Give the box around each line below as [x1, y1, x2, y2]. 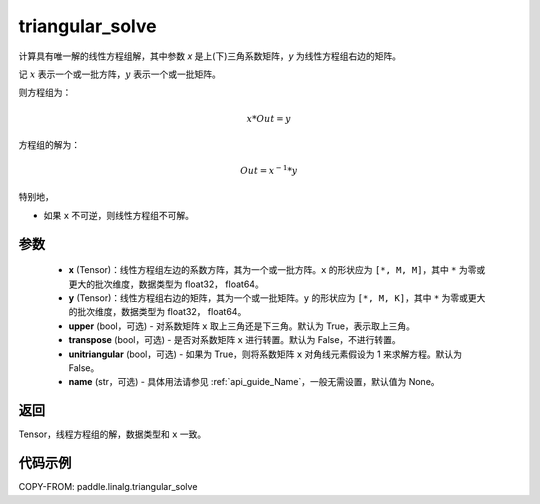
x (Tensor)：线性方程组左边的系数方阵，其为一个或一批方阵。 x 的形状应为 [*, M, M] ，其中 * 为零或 [68, 264, 486, 276]
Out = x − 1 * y [240, 163, 298, 177]
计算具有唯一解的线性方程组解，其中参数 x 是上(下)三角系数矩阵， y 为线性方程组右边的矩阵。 [18, 50, 402, 62]
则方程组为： [18, 86, 72, 99]
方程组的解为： [18, 138, 80, 150]
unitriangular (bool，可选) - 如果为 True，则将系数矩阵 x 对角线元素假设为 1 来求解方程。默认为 [68, 348, 462, 360]
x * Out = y [246, 113, 292, 124]
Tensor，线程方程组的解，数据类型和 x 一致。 [18, 428, 207, 440]
